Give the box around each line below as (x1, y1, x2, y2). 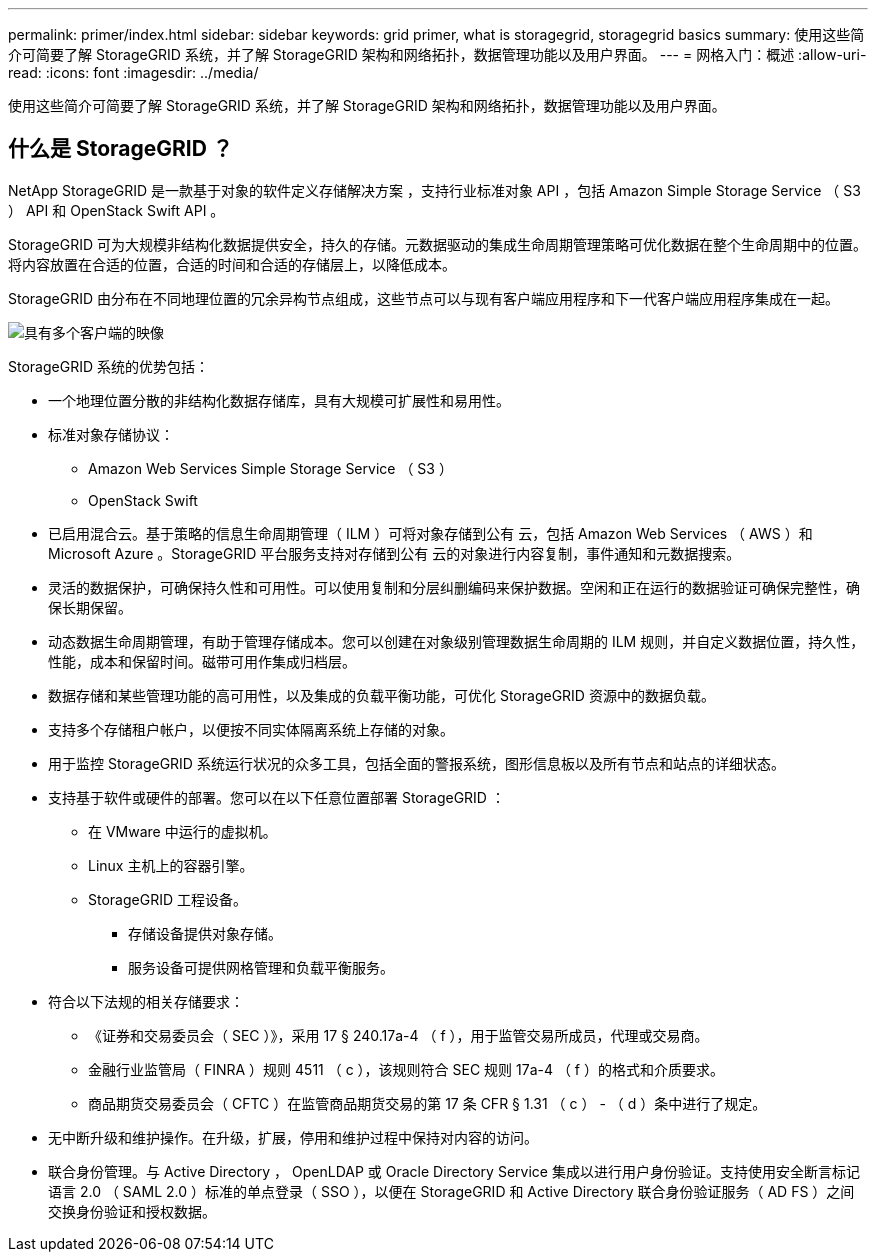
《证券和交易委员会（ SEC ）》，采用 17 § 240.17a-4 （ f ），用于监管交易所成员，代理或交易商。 (88, 1026, 709, 1044)
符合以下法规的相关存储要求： (48, 992, 244, 1010)
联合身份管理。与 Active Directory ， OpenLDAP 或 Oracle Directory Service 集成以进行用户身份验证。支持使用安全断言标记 (48, 1162, 860, 1180)
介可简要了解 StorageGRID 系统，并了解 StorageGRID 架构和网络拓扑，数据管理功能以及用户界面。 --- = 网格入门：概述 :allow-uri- (8, 46, 867, 63)
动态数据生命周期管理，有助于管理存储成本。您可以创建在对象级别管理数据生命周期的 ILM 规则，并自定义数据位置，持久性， (48, 632, 865, 650)
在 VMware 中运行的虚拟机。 (88, 822, 277, 840)
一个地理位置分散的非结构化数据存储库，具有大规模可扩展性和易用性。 (48, 391, 510, 409)
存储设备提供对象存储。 (128, 924, 282, 942)
